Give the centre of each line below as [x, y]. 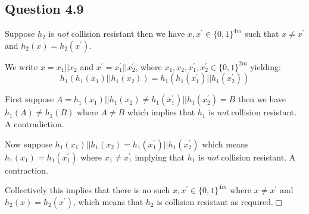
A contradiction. [35, 123]
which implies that [161, 112]
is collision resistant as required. [215, 201]
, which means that [108, 201]
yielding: [266, 66]
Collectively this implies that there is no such [88, 190]
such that [262, 34]
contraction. [26, 170]
